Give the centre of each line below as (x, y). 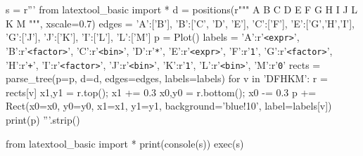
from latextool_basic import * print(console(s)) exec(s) (125, 143)
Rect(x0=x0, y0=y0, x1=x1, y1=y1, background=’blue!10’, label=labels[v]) (169, 106)
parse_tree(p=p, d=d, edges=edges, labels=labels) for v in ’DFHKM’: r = (167, 78)
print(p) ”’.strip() (43, 119)
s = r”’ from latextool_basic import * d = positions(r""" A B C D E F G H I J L (182, 9)
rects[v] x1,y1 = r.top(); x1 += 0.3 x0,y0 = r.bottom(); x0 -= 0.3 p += (161, 92)
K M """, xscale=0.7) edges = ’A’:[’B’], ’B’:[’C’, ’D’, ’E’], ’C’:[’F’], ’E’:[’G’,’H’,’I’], (180, 23)
